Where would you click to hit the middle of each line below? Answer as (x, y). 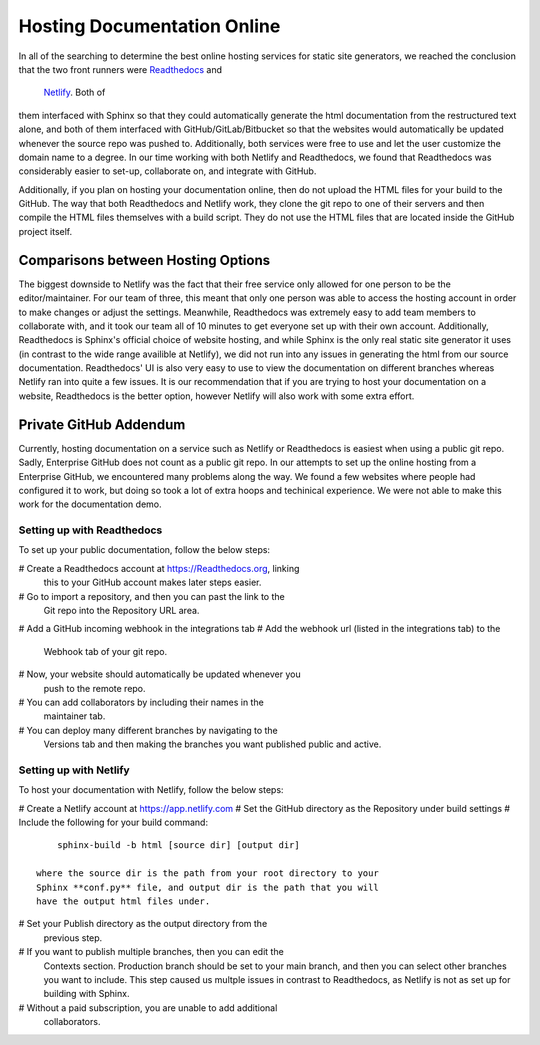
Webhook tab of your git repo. (105, 651)
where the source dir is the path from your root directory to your (207, 873)
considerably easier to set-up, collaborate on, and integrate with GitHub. (167, 171)
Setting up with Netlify (74, 770)
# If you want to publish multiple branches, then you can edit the (151, 952)
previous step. (73, 937)
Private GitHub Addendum (102, 424)
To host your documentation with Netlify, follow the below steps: (151, 790)
